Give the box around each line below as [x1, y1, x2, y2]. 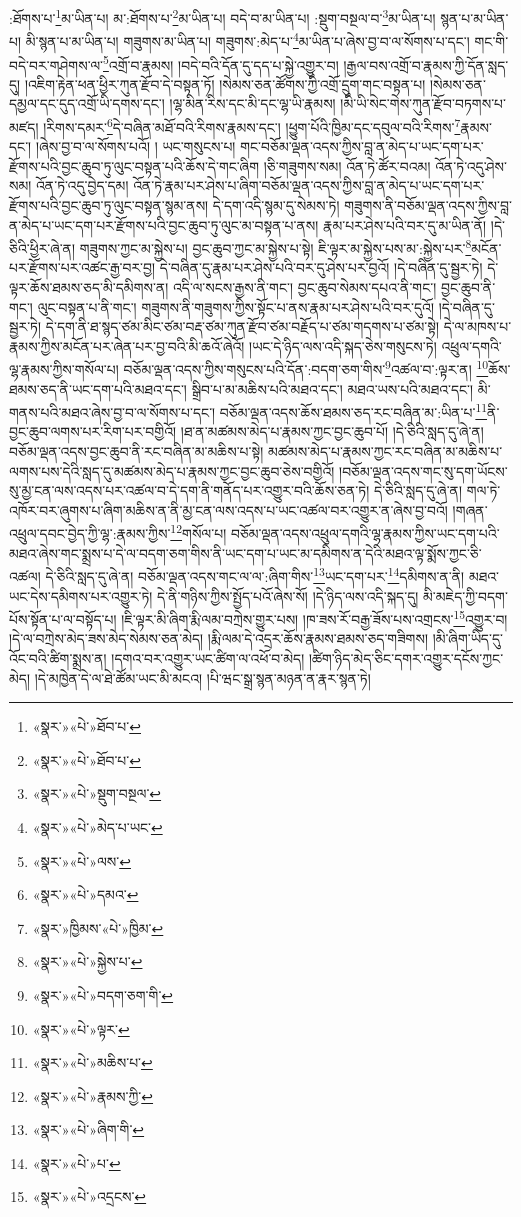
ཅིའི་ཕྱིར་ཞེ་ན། [9, 237, 76, 258]
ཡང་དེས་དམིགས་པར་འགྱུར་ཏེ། [9, 585, 153, 606]
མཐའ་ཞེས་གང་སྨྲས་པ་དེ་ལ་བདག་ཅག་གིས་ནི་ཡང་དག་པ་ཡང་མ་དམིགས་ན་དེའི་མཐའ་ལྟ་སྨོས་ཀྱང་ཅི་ [9, 542, 482, 563]
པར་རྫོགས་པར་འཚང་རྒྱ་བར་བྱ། [9, 257, 156, 278]
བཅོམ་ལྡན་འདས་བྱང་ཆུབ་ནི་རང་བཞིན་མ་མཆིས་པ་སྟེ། [9, 441, 264, 462]
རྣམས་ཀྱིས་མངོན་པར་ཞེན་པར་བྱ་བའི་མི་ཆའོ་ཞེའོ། [9, 335, 245, 356]
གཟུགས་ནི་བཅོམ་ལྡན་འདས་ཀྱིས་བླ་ [344, 194, 512, 215]
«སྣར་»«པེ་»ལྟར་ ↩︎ [32, 1018, 130, 1039]
